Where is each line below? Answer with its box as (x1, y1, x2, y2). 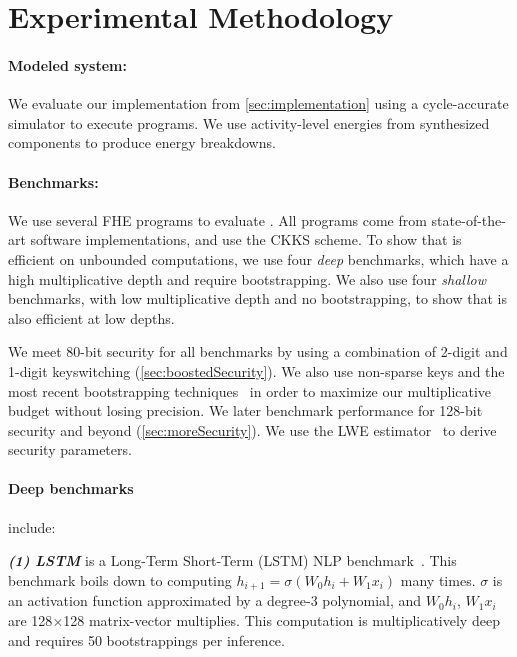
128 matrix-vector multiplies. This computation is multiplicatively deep (63, 609, 500, 630)
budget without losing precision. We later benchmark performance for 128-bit (8, 400, 483, 421)
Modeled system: (8, 54, 127, 75)
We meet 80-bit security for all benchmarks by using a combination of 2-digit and (8, 341, 508, 362)
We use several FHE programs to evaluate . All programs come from (8, 209, 427, 230)
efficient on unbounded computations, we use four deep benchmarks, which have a (8, 248, 509, 269)
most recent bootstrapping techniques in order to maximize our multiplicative (8, 380, 492, 401)
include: (8, 516, 56, 537)
